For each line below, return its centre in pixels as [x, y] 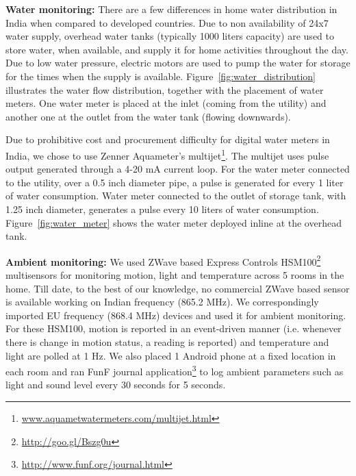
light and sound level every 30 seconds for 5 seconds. [116, 385]
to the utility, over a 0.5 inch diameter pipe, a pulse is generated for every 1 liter [175, 182]
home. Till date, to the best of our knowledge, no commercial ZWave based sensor [178, 288]
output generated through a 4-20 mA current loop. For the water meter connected [178, 169]
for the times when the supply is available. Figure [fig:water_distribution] [161, 76]
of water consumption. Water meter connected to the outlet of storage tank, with [176, 196]
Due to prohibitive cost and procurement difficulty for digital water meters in [168, 139]
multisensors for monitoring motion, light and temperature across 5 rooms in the [175, 275]
